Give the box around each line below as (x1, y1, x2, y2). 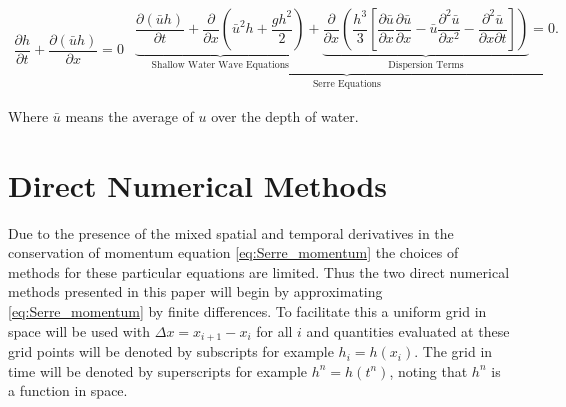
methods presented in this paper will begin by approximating (8, 281, 383, 302)
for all (256, 320, 293, 341)
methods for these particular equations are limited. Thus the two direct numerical (8, 261, 510, 282)
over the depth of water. (211, 105, 359, 126)
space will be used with (8, 320, 151, 341)
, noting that (389, 360, 468, 381)
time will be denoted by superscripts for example (8, 360, 308, 381)
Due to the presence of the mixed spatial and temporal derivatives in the (8, 222, 454, 243)
